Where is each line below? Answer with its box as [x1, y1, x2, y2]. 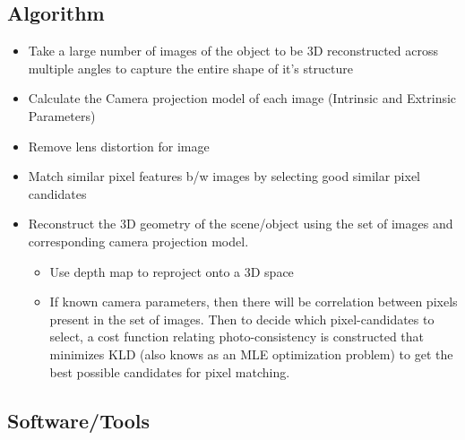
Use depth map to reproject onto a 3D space [49, 262, 294, 280]
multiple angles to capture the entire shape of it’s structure [28, 58, 353, 77]
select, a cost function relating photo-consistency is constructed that [49, 327, 425, 346]
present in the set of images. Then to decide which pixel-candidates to [49, 309, 435, 328]
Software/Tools [7, 406, 151, 434]
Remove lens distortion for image [28, 136, 210, 155]
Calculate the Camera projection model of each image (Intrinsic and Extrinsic [28, 89, 457, 108]
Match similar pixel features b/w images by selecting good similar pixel [28, 167, 421, 185]
